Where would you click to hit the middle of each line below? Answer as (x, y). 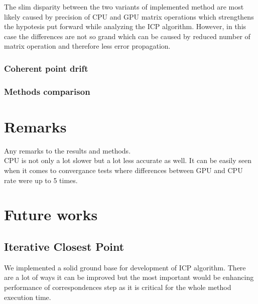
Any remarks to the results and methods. (68, 150)
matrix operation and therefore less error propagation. (87, 46)
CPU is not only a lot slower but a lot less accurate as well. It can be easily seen (128, 160)
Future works (51, 214)
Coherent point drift (46, 68)
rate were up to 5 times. (41, 180)
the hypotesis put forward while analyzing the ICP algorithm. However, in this (125, 26)
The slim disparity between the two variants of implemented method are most (124, 7)
